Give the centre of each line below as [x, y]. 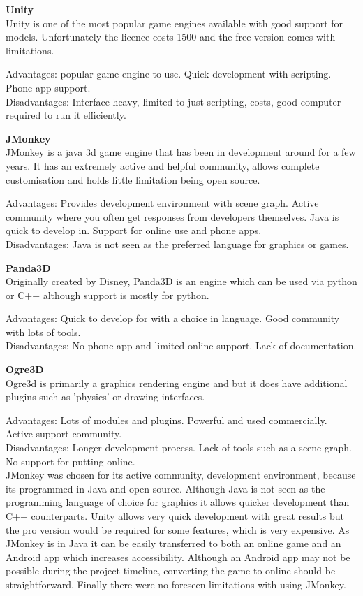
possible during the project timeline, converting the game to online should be [171, 570]
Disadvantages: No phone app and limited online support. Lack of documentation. [181, 346]
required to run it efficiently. [66, 115]
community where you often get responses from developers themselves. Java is [172, 216]
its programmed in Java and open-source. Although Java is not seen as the [165, 488]
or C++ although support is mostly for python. [108, 295]
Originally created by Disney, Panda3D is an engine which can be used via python [181, 281]
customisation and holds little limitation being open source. [133, 179]
